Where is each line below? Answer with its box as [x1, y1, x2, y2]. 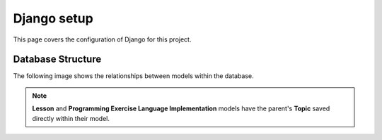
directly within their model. [32, 114, 110, 122]
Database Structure [13, 53, 102, 65]
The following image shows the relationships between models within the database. [13, 72, 254, 80]
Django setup [13, 11, 93, 26]
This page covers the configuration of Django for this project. [13, 35, 192, 44]
